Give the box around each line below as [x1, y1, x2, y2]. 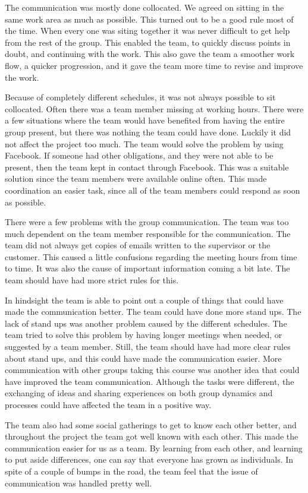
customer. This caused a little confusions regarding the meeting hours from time [5, 250, 297, 263]
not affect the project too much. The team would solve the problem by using [5, 137, 284, 150]
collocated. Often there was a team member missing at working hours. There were [5, 102, 304, 115]
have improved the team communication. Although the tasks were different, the [5, 375, 294, 387]
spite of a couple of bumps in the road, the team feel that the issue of [5, 464, 258, 477]
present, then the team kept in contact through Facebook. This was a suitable [5, 160, 289, 173]
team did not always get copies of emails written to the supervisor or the [5, 239, 271, 251]
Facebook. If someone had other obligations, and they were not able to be [5, 149, 274, 162]
